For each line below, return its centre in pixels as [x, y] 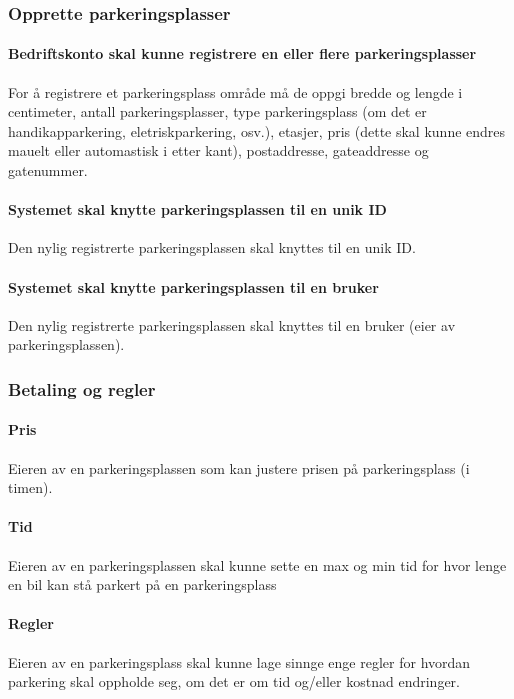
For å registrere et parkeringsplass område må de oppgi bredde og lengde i [235, 91]
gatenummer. [48, 170]
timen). [30, 487]
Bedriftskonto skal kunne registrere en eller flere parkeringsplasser [242, 53]
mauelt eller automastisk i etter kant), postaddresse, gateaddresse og [218, 150]
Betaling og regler [82, 388]
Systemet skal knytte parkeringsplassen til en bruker [193, 286]
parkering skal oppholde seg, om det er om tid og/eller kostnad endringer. [234, 681]
